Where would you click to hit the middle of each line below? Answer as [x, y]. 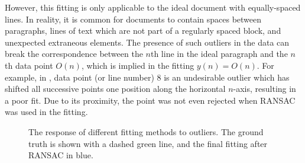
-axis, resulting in [265, 89]
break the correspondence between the [74, 54]
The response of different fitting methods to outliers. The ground [146, 131]
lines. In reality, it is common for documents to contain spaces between [133, 19]
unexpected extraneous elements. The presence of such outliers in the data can [147, 42]
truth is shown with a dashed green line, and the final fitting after [148, 143]
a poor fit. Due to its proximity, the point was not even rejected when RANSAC [150, 100]
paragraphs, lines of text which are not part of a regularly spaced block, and [143, 31]
